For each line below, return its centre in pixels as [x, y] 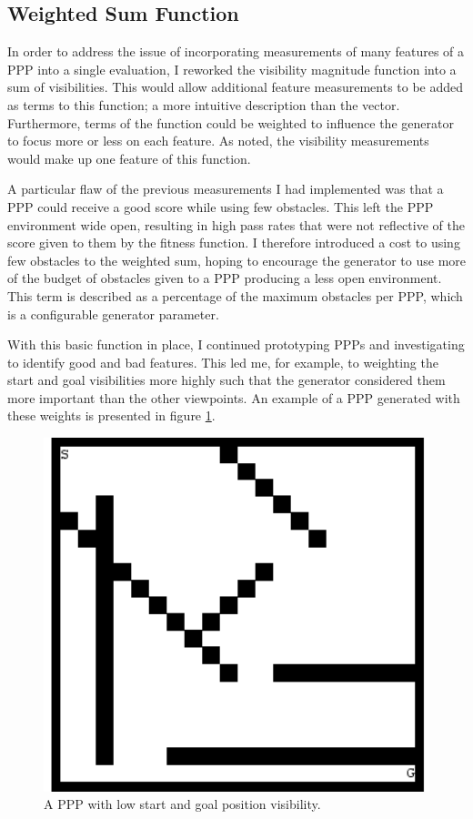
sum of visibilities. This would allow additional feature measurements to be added [236, 87]
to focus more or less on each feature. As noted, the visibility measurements [218, 141]
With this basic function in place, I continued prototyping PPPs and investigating [236, 344]
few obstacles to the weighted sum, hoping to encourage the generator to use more [237, 260]
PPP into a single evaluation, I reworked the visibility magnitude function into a [232, 69]
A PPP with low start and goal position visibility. [182, 804]
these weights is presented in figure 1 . [111, 415]
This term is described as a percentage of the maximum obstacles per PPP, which [235, 295]
